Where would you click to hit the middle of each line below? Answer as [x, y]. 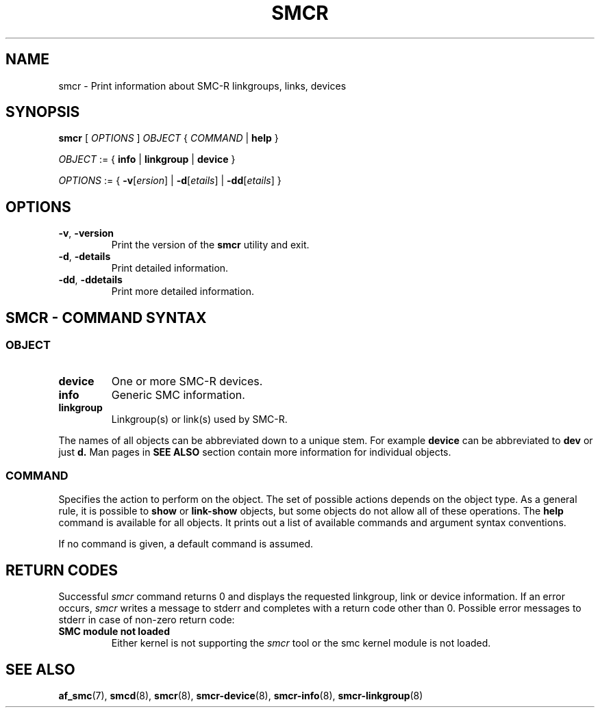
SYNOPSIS [43, 112]
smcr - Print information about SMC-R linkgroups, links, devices [202, 86]
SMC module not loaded [114, 632]
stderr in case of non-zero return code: [147, 620]
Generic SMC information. [178, 394]
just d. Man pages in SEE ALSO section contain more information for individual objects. [255, 452]
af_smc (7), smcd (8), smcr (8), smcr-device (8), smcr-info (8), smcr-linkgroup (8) [241, 695]
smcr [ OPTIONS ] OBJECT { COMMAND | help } [168, 138]
